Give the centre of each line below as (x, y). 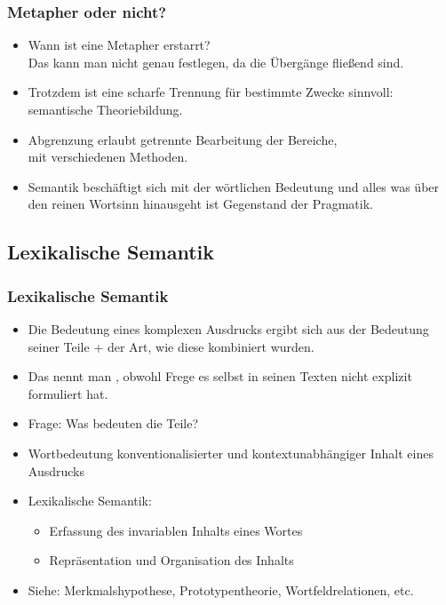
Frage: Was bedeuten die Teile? (113, 423)
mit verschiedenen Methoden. (108, 157)
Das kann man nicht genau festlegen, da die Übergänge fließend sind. (216, 62)
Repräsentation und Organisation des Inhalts (171, 560)
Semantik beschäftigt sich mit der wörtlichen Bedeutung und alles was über (234, 186)
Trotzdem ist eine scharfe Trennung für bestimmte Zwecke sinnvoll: (211, 92)
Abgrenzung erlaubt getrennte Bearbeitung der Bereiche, (183, 139)
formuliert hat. (68, 393)
